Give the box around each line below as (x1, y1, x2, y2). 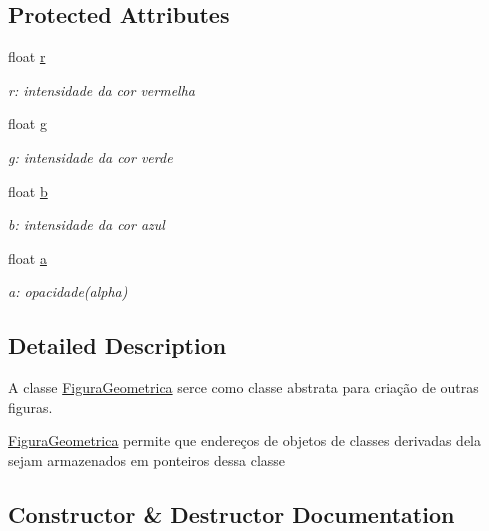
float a (8, 247, 47, 268)
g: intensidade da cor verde (8, 146, 173, 167)
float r (8, 46, 46, 67)
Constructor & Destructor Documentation (8, 498, 455, 529)
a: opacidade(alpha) (8, 281, 128, 302)
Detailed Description (8, 330, 227, 361)
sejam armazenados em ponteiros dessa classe (8, 449, 286, 470)
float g (8, 113, 47, 134)
